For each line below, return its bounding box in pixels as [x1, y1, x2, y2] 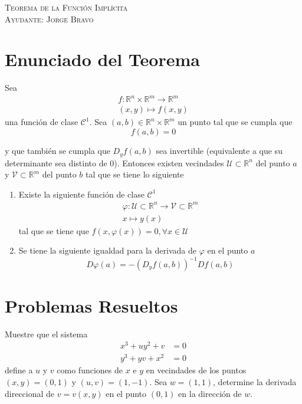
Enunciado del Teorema [5, 47, 200, 71]
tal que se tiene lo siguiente [85, 168, 184, 180]
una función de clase [5, 116, 78, 128]
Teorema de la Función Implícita [5, 1, 128, 13]
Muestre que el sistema [5, 327, 88, 340]
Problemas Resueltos [5, 293, 178, 317]
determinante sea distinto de [5, 156, 107, 169]
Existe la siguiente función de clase [18, 188, 145, 200]
